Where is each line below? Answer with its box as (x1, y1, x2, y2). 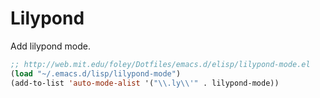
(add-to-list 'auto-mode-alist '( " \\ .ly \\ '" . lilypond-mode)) (10, 78, 280, 88)
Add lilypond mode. (10, 40, 92, 52)
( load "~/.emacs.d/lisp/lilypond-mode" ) (10, 68, 182, 79)
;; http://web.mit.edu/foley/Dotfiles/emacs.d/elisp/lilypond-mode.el (10, 59, 311, 69)
